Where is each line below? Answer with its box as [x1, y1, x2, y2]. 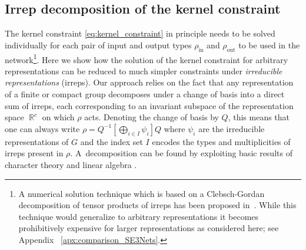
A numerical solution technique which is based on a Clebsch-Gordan [18, 187, 265, 199]
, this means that [228, 111, 290, 123]
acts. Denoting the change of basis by [84, 111, 219, 123]
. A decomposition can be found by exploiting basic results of [70, 147, 292, 159]
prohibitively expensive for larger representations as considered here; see [18, 222, 279, 234]
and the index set [80, 135, 143, 147]
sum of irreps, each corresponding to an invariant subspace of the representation [5, 99, 294, 111]
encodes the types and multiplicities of [152, 135, 291, 147]
